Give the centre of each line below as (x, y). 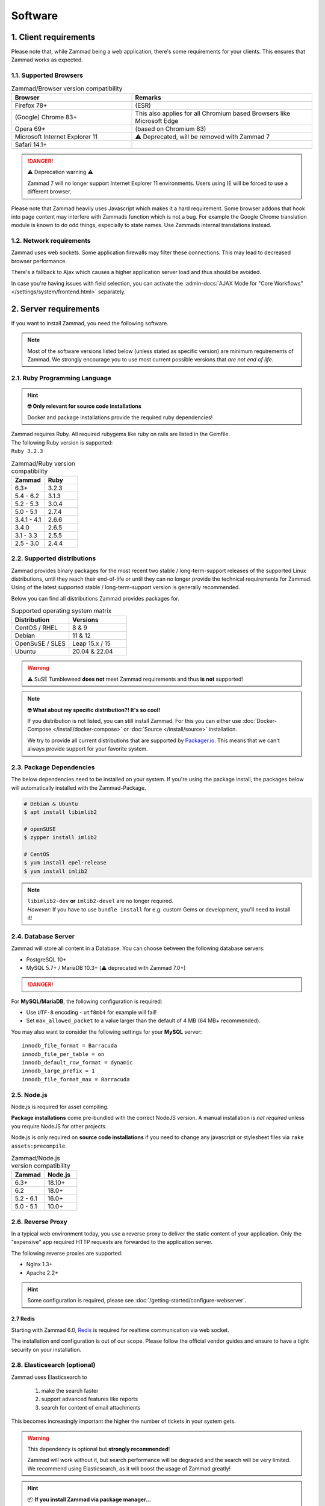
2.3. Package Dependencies (53, 767)
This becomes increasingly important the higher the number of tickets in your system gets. (123, 1421)
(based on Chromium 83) (171, 128)
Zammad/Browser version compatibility (67, 89)
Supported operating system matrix (61, 611)
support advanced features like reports (90, 1399)
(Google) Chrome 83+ (46, 117)
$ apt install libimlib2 (60, 812)
